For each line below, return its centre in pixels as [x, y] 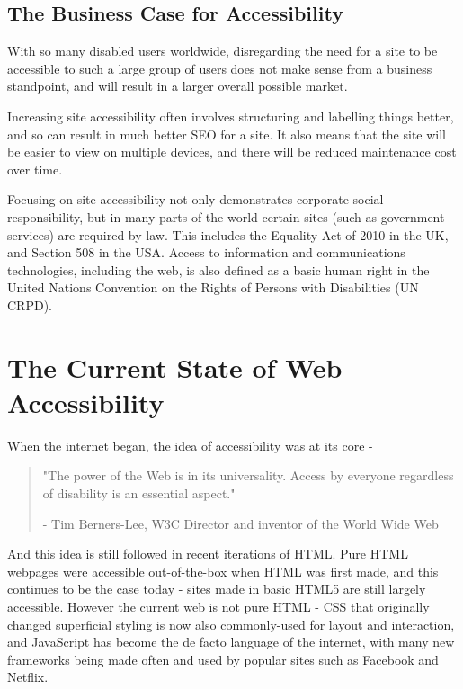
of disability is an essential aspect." [139, 493]
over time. [35, 169]
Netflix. [28, 677]
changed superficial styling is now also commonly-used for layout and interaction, [231, 624]
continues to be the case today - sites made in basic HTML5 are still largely [217, 589]
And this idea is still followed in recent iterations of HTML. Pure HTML [208, 554]
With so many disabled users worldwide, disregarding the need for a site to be [223, 51]
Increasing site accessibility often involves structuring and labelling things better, [231, 116]
